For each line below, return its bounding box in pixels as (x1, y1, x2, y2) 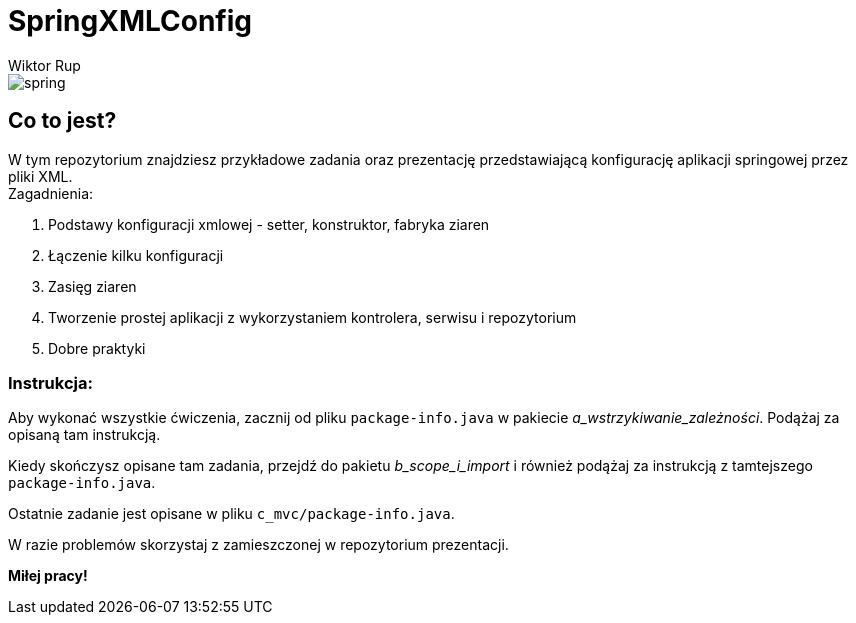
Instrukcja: (8, 372, 93, 393)
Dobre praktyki (48, 339, 146, 357)
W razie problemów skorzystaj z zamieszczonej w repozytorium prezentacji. (8, 536, 509, 554)
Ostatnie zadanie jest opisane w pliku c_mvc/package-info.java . (8, 505, 455, 523)
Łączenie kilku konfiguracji (48, 246, 224, 264)
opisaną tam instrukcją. (8, 426, 161, 444)
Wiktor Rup (8, 56, 81, 74)
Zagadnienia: (8, 184, 94, 202)
